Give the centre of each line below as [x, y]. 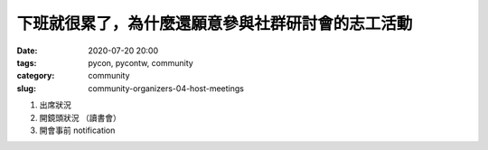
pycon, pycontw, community [141, 62]
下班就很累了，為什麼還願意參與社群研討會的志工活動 [215, 23]
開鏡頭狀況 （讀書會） [80, 117]
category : [36, 76]
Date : [27, 51]
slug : [26, 88]
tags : [27, 62]
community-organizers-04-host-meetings [166, 88]
